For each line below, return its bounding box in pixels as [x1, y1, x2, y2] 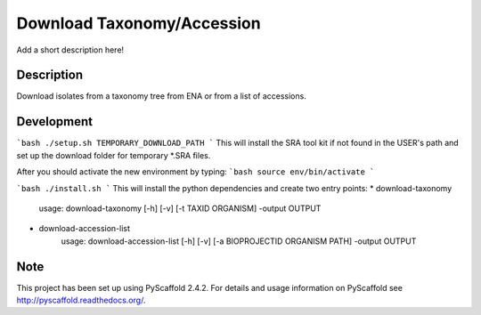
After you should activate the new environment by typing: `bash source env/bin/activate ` [16, 166, 375, 177]
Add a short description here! [16, 44, 125, 55]
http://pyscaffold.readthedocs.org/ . [16, 295, 146, 305]
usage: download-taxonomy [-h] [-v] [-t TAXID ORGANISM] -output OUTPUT [38, 203, 322, 214]
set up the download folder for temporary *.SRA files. [16, 149, 211, 160]
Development [16, 114, 94, 129]
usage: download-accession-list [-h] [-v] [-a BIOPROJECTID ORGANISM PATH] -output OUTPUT [61, 236, 417, 246]
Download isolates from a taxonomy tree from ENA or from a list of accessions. [16, 91, 306, 101]
